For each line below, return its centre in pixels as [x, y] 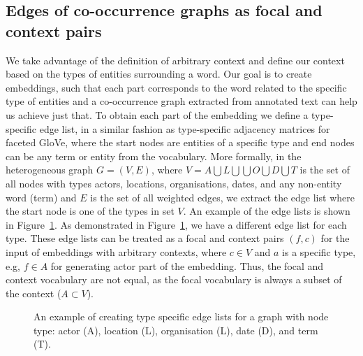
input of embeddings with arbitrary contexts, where [116, 251]
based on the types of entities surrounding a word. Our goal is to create [159, 74]
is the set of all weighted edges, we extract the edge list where [222, 197]
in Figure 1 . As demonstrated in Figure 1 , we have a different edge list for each [176, 224]
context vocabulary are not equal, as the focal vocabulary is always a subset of [174, 279]
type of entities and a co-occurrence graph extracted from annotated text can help [181, 101]
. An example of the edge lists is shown [267, 211]
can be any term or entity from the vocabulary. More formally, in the [154, 156]
